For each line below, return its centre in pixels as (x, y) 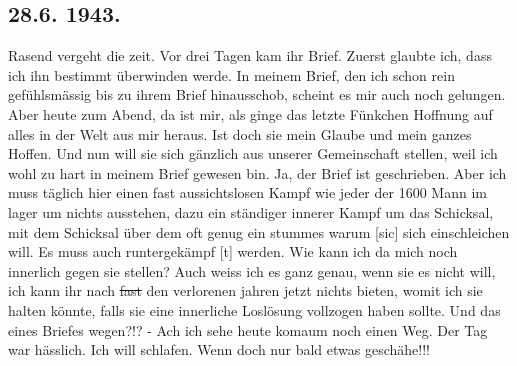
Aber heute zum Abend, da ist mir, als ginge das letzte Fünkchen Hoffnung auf (250, 113)
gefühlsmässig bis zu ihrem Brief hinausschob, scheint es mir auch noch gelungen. (257, 94)
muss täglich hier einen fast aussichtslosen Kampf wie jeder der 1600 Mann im (247, 192)
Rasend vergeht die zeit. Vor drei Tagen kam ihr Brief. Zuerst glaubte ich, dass (250, 55)
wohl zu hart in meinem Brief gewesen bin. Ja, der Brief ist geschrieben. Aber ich (257, 172)
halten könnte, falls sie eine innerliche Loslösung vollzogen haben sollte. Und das (254, 309)
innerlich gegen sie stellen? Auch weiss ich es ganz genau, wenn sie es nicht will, (252, 270)
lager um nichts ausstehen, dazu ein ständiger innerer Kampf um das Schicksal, (251, 211)
